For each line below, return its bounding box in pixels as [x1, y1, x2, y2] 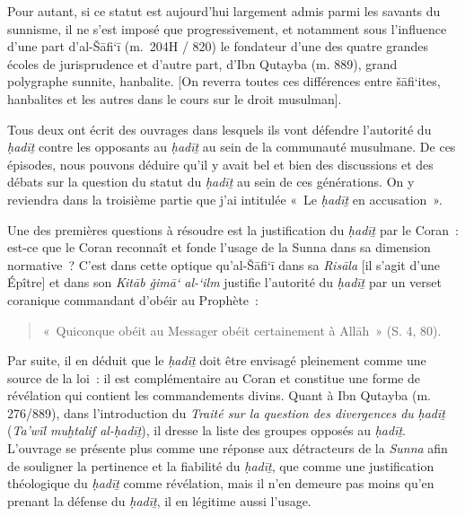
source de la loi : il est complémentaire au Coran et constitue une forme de [7, 368, 420, 387]
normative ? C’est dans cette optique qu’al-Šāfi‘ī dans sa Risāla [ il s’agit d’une [7, 255, 440, 274]
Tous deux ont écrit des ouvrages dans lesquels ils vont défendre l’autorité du [7, 119, 432, 138]
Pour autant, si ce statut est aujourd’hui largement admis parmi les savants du [7, 2, 441, 20]
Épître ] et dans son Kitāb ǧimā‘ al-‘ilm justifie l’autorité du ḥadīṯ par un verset [7, 273, 442, 292]
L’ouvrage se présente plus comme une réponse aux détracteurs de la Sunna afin [7, 439, 448, 458]
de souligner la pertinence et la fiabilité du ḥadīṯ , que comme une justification [7, 456, 434, 475]
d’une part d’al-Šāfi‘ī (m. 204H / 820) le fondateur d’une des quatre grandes [7, 37, 428, 56]
